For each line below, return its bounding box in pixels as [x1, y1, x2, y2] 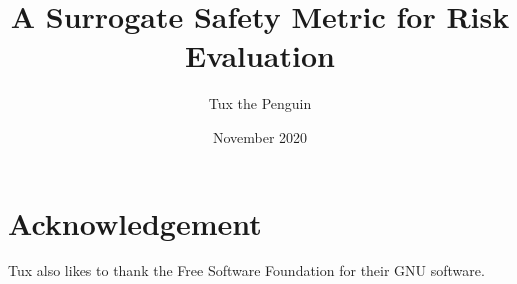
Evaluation [185, 35, 335, 76]
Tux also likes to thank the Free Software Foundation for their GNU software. [8, 260, 485, 281]
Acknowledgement [8, 202, 262, 243]
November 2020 [212, 126, 308, 147]
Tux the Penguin [208, 93, 312, 114]
